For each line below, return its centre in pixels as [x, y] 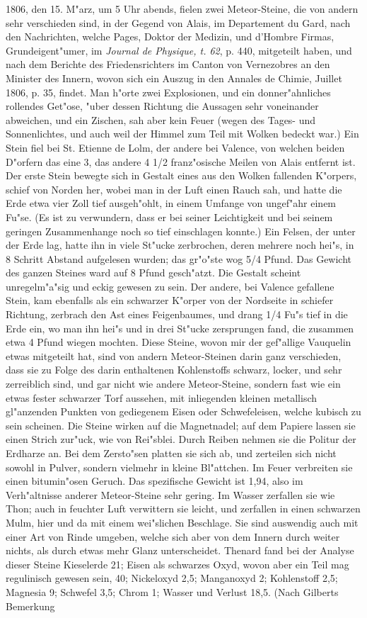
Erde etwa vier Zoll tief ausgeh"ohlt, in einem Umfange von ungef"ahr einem [171, 203]
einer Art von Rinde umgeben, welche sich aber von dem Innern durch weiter [173, 536]
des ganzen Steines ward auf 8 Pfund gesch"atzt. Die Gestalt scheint [153, 273]
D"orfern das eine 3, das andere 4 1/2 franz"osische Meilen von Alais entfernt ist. [181, 161]
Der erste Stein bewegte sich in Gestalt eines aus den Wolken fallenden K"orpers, [181, 175]
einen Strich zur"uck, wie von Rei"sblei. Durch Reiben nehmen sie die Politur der [181, 439]
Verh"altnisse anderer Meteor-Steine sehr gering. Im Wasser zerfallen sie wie [170, 494]
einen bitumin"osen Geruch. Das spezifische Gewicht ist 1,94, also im [155, 481]
